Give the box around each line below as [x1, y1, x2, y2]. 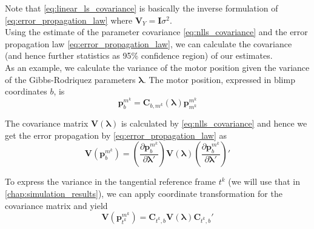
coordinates [5, 85, 47, 98]
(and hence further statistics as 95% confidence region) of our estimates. [5, 49, 273, 62]
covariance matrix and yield [5, 199, 108, 211]
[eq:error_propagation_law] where [5, 13, 133, 26]
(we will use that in [228, 175, 300, 188]
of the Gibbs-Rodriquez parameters [5, 73, 136, 85]
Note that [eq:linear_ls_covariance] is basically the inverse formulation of [5, 2, 278, 14]
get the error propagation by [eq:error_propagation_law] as [5, 128, 227, 141]
